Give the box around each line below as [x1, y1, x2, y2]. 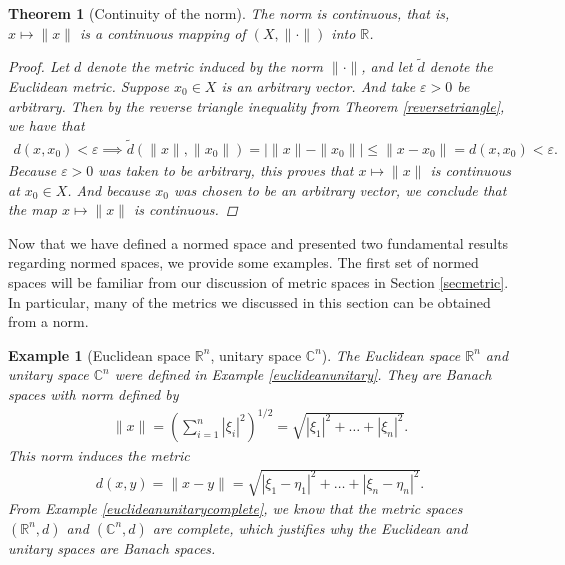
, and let [361, 56, 413, 77]
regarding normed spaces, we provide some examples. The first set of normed [8, 252, 479, 273]
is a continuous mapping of [79, 22, 246, 43]
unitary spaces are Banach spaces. [8, 537, 216, 558]
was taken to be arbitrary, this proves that [98, 160, 354, 181]
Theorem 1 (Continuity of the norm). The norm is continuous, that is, [8, 3, 450, 23]
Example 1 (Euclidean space [8, 344, 191, 365]
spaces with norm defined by [8, 383, 179, 404]
